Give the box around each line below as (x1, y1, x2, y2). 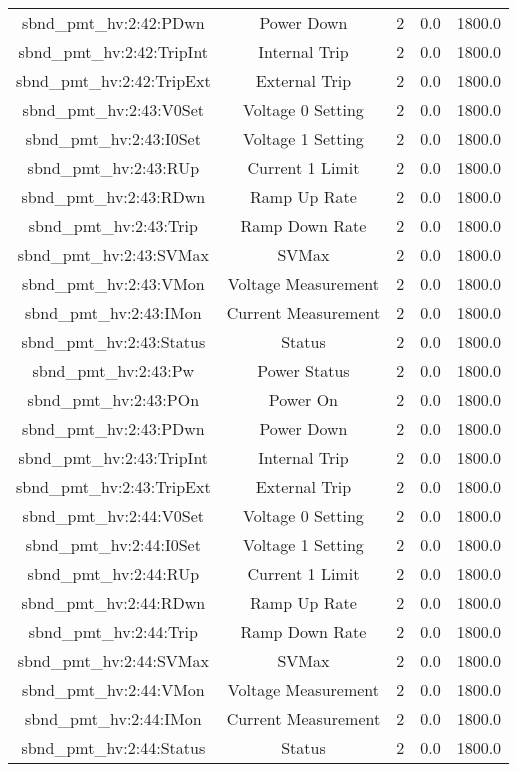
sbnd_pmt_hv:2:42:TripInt (18, 40, 209, 63)
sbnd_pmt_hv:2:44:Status (21, 736, 206, 759)
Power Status (257, 359, 350, 382)
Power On (268, 388, 338, 411)
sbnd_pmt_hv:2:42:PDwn (21, 11, 205, 34)
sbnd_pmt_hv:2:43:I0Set (25, 127, 201, 150)
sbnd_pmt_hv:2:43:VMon (21, 272, 205, 295)
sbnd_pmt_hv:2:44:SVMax (17, 649, 209, 672)
